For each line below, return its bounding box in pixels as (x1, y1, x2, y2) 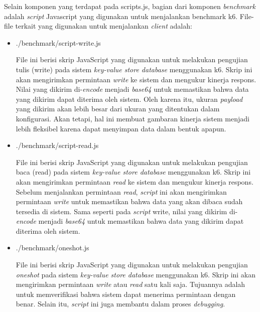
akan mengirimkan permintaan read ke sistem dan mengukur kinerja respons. (16, 176, 253, 187)
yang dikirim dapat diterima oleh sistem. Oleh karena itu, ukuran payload (16, 93, 243, 104)
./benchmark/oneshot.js (16, 242, 89, 253)
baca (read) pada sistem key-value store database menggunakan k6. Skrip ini (16, 167, 251, 177)
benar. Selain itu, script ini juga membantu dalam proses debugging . (16, 298, 225, 309)
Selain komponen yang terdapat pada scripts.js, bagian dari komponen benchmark (4, 1, 255, 11)
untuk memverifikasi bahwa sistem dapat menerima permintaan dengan (16, 288, 236, 299)
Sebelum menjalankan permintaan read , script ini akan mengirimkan (16, 186, 227, 197)
